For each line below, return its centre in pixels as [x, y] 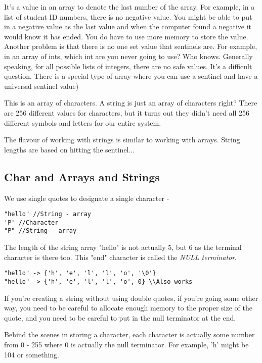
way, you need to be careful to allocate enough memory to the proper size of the [128, 308]
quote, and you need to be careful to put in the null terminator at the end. [120, 317]
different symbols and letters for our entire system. [83, 122]
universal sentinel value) [41, 86]
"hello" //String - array [48, 214]
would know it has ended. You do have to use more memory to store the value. [126, 36]
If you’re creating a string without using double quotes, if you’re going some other [131, 298]
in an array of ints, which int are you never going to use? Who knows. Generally [128, 56]
